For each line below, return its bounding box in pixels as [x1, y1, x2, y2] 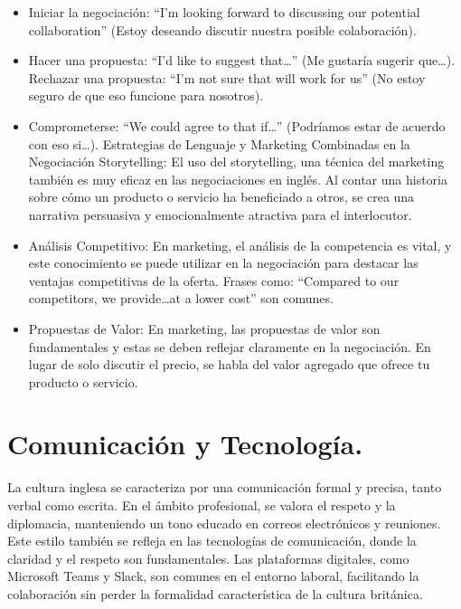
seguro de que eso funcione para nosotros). [28, 86, 264, 105]
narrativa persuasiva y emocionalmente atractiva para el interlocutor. [28, 205, 412, 224]
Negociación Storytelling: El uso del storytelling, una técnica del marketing [28, 152, 445, 171]
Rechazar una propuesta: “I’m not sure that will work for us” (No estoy [28, 68, 426, 87]
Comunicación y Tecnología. [7, 425, 363, 462]
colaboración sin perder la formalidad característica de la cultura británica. [7, 584, 423, 603]
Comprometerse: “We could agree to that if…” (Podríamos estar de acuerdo [28, 116, 446, 135]
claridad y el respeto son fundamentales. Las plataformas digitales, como [7, 548, 409, 567]
